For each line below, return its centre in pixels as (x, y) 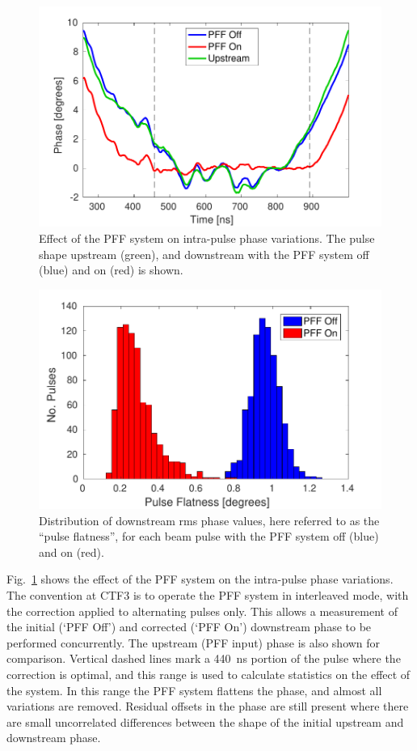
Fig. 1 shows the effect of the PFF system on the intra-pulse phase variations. (200, 579)
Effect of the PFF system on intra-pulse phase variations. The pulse (207, 238)
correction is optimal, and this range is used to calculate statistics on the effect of (208, 674)
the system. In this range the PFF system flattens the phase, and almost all (194, 690)
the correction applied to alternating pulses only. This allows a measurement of (202, 611)
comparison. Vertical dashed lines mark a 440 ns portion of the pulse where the (204, 658)
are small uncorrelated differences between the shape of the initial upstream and (205, 721)
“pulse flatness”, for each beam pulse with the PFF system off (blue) (209, 536)
